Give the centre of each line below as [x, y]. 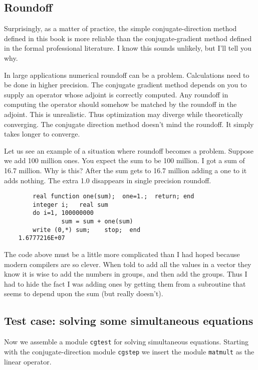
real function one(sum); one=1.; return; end [113, 197]
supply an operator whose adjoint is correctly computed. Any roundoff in [116, 94]
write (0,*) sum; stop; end [87, 230]
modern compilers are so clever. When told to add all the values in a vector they [128, 264]
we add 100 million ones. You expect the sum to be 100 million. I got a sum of [124, 160]
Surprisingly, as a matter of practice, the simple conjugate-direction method [120, 28]
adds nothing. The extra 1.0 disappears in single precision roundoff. [108, 180]
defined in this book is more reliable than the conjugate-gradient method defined [128, 38]
